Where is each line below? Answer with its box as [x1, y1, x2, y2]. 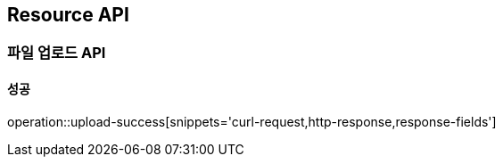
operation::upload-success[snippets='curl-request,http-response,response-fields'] [7, 113, 497, 129]
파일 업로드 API [7, 44, 106, 62]
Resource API [7, 4, 129, 26]
